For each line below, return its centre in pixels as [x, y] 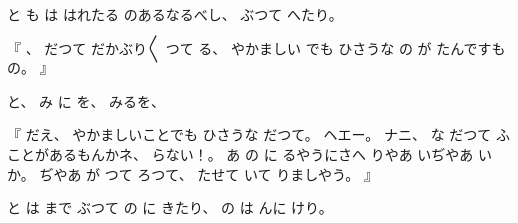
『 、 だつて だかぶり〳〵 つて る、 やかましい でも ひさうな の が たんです [249, 47]
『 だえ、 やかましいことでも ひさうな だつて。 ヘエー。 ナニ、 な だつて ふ [258, 134]
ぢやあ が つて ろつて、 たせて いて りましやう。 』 [208, 173]
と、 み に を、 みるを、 [86, 100]
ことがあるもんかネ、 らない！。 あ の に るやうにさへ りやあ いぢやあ [240, 153]
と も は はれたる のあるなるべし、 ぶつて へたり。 [175, 14]
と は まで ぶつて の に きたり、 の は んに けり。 [170, 207]
